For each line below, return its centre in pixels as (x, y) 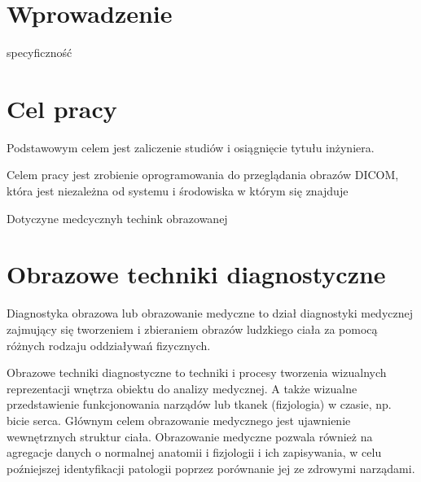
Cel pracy (62, 108)
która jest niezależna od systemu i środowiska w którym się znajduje (178, 191)
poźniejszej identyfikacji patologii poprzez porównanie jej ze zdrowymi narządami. (211, 468)
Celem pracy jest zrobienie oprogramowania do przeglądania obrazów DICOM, (203, 175)
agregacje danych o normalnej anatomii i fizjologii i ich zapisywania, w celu (194, 452)
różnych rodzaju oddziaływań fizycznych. (109, 345)
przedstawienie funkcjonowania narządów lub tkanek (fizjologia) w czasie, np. (199, 404)
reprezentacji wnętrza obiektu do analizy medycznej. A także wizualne (182, 388)
